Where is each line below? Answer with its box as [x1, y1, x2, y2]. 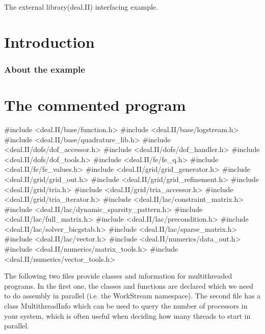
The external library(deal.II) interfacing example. [4, 2, 158, 12]
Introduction [4, 31, 95, 52]
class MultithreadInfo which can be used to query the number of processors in [4, 300, 248, 311]
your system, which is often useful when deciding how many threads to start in [4, 310, 251, 321]
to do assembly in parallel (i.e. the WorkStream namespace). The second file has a [4, 290, 261, 301]
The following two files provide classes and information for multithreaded [4, 270, 232, 281]
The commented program [4, 95, 186, 115]
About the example [4, 63, 85, 75]
